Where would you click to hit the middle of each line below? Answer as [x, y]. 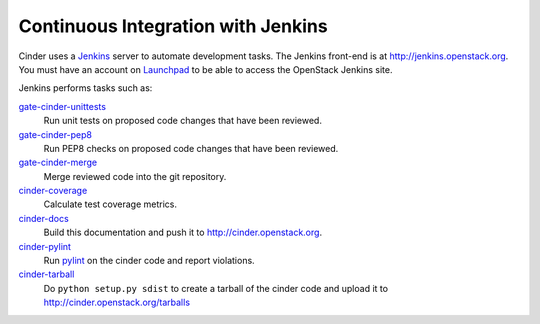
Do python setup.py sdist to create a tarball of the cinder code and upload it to [216, 288]
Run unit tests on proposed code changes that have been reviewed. [182, 121]
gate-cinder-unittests [62, 106]
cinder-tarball [46, 274]
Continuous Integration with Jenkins [173, 26]
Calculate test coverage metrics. [110, 204]
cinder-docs [43, 218]
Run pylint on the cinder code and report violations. [149, 261]
